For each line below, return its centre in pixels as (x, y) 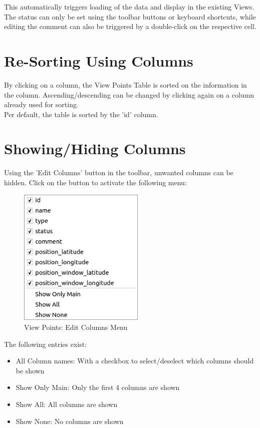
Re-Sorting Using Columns (99, 60)
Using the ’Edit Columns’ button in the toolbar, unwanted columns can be (119, 172)
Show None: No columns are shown (70, 421)
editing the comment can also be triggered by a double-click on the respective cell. (130, 26)
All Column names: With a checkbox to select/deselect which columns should (135, 361)
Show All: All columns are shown (67, 404)
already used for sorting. (41, 104)
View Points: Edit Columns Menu (76, 327)
